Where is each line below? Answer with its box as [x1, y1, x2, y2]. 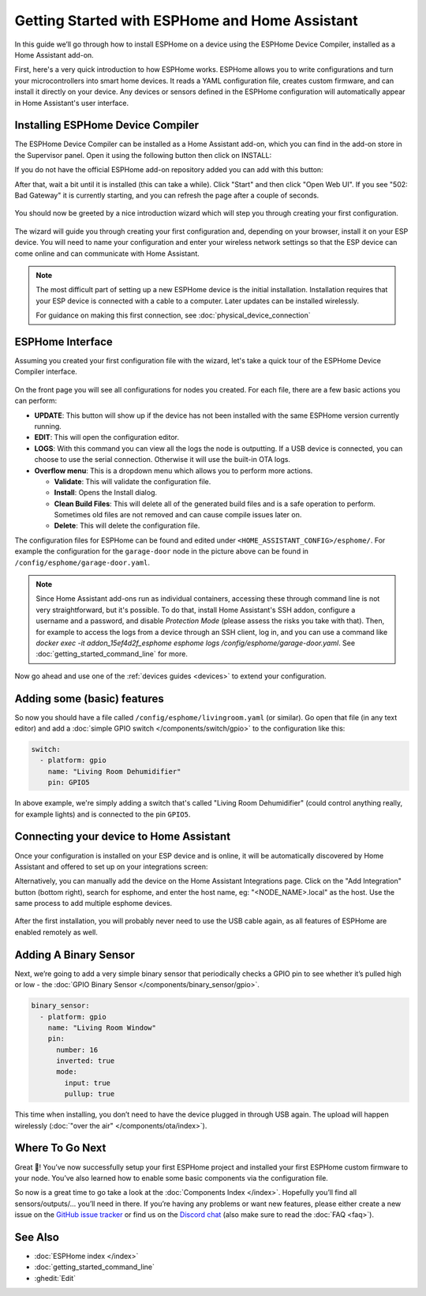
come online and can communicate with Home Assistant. [14, 249, 200, 258]
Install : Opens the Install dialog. [54, 488, 158, 498]
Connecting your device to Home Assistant [14, 830, 231, 843]
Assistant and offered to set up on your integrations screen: [14, 862, 208, 871]
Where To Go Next [14, 1141, 106, 1155]
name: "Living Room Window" [47, 1023, 157, 1032]
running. [34, 421, 62, 430]
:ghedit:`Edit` [34, 1273, 77, 1283]
